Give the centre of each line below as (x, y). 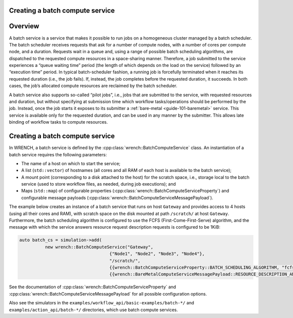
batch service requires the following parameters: (58, 154)
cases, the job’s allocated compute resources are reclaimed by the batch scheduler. (93, 86)
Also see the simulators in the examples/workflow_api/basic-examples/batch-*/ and (102, 303)
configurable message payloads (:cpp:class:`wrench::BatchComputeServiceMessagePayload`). (117, 197)
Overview (24, 26)
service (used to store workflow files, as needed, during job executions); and (98, 184)
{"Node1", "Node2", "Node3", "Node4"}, (157, 254)
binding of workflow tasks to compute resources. (59, 122)
